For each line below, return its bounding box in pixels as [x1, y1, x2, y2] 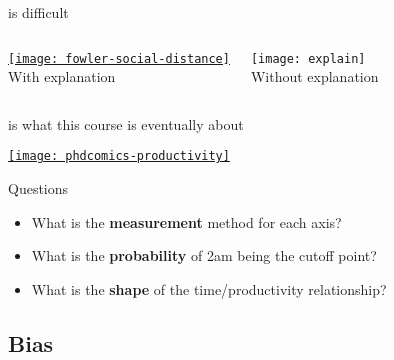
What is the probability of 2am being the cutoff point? [31, 245, 377, 266]
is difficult [8, 2, 69, 22]
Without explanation [250, 66, 379, 87]
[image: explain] [250, 51, 366, 66]
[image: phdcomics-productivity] [8, 149, 230, 164]
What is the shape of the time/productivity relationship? [31, 278, 387, 299]
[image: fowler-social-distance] [8, 51, 230, 66]
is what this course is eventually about [8, 113, 244, 134]
